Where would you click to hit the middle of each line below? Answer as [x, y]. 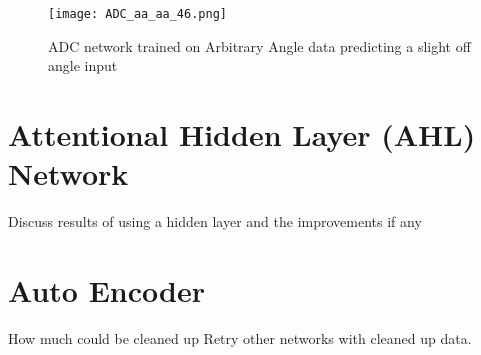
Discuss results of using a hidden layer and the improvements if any [215, 221]
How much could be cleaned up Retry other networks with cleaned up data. [240, 337]
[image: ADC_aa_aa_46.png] [137, 14]
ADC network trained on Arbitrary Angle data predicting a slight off [259, 45]
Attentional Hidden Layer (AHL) [242, 134]
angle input [83, 65]
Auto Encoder [106, 289]
